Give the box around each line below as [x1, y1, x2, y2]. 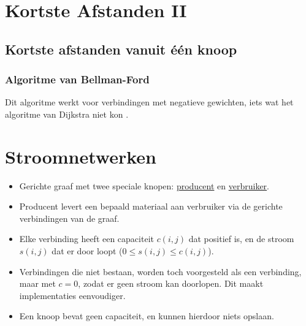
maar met [19, 277, 56, 290]
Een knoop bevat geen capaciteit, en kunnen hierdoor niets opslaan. [19, 309, 274, 322]
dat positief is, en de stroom [188, 232, 294, 245]
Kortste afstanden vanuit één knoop [5, 39, 237, 58]
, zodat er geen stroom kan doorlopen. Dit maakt [78, 277, 264, 290]
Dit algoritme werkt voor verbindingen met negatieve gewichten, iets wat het [5, 96, 294, 108]
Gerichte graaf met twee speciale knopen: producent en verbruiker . [19, 179, 270, 192]
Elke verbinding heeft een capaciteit [19, 232, 154, 245]
